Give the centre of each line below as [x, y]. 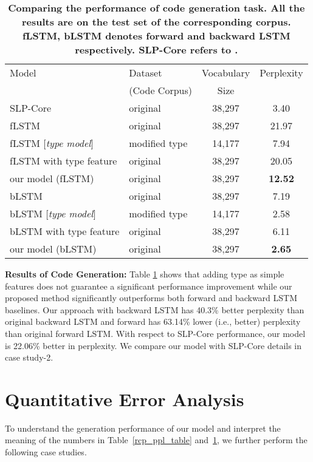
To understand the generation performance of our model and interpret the [143, 428]
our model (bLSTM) [53, 249]
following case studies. [46, 452]
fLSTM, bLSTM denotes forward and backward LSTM [156, 36]
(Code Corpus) [160, 90]
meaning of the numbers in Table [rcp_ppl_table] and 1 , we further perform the [156, 440]
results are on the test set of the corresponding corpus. [156, 22]
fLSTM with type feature [64, 161]
